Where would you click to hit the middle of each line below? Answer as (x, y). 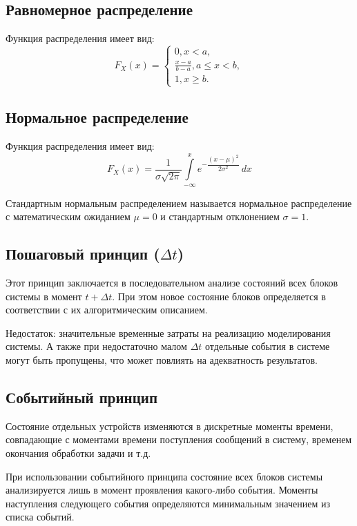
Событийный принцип (81, 397)
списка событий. (40, 517)
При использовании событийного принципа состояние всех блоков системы (164, 476)
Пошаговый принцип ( (83, 254)
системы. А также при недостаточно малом (96, 346)
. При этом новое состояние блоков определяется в (219, 296)
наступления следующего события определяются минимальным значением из (168, 503)
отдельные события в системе (268, 346)
